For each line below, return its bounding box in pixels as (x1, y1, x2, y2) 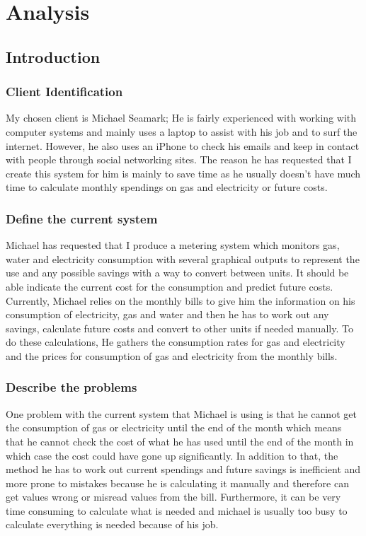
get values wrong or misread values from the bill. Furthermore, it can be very (6, 489, 341, 504)
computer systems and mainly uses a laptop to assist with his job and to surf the (6, 124, 358, 139)
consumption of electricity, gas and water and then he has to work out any (6, 307, 329, 322)
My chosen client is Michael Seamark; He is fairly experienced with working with (6, 110, 357, 125)
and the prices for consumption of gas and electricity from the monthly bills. (6, 348, 338, 363)
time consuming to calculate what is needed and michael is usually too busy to (6, 503, 348, 518)
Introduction (6, 45, 101, 67)
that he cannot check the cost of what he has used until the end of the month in (6, 433, 354, 448)
